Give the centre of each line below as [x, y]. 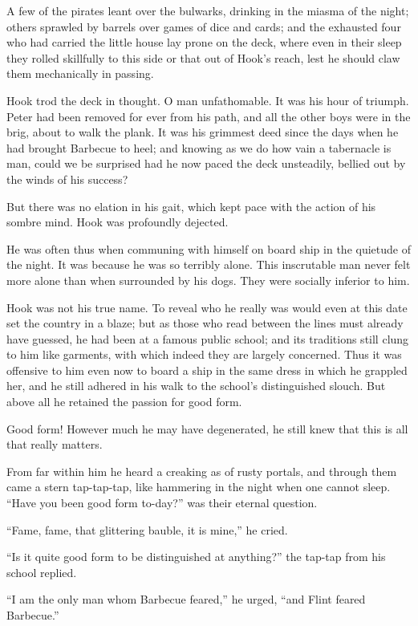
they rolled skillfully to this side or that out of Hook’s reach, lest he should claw [203, 57]
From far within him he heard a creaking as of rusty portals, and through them [202, 471]
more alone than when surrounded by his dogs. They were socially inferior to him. [208, 280]
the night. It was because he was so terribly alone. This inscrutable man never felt [209, 264]
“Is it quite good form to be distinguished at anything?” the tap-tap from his [196, 557]
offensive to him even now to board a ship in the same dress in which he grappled [207, 370]
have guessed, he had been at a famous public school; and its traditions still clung [208, 338]
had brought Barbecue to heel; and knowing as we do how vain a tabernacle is [199, 147]
